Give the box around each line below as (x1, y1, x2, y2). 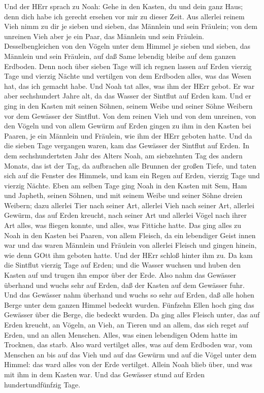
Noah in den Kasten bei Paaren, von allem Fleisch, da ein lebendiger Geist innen (4, 230, 256, 240)
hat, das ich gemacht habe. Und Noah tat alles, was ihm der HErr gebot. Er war (4, 80, 255, 91)
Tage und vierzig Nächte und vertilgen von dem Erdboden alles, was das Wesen (4, 71, 251, 81)
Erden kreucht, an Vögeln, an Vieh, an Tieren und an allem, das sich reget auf (4, 319, 249, 330)
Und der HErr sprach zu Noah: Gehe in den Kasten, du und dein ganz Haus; (4, 1, 243, 11)
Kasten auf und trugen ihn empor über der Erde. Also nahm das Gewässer (4, 270, 237, 280)
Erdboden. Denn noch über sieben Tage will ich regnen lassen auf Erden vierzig (4, 60, 252, 71)
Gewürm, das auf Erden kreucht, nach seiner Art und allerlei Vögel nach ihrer (4, 210, 247, 220)
